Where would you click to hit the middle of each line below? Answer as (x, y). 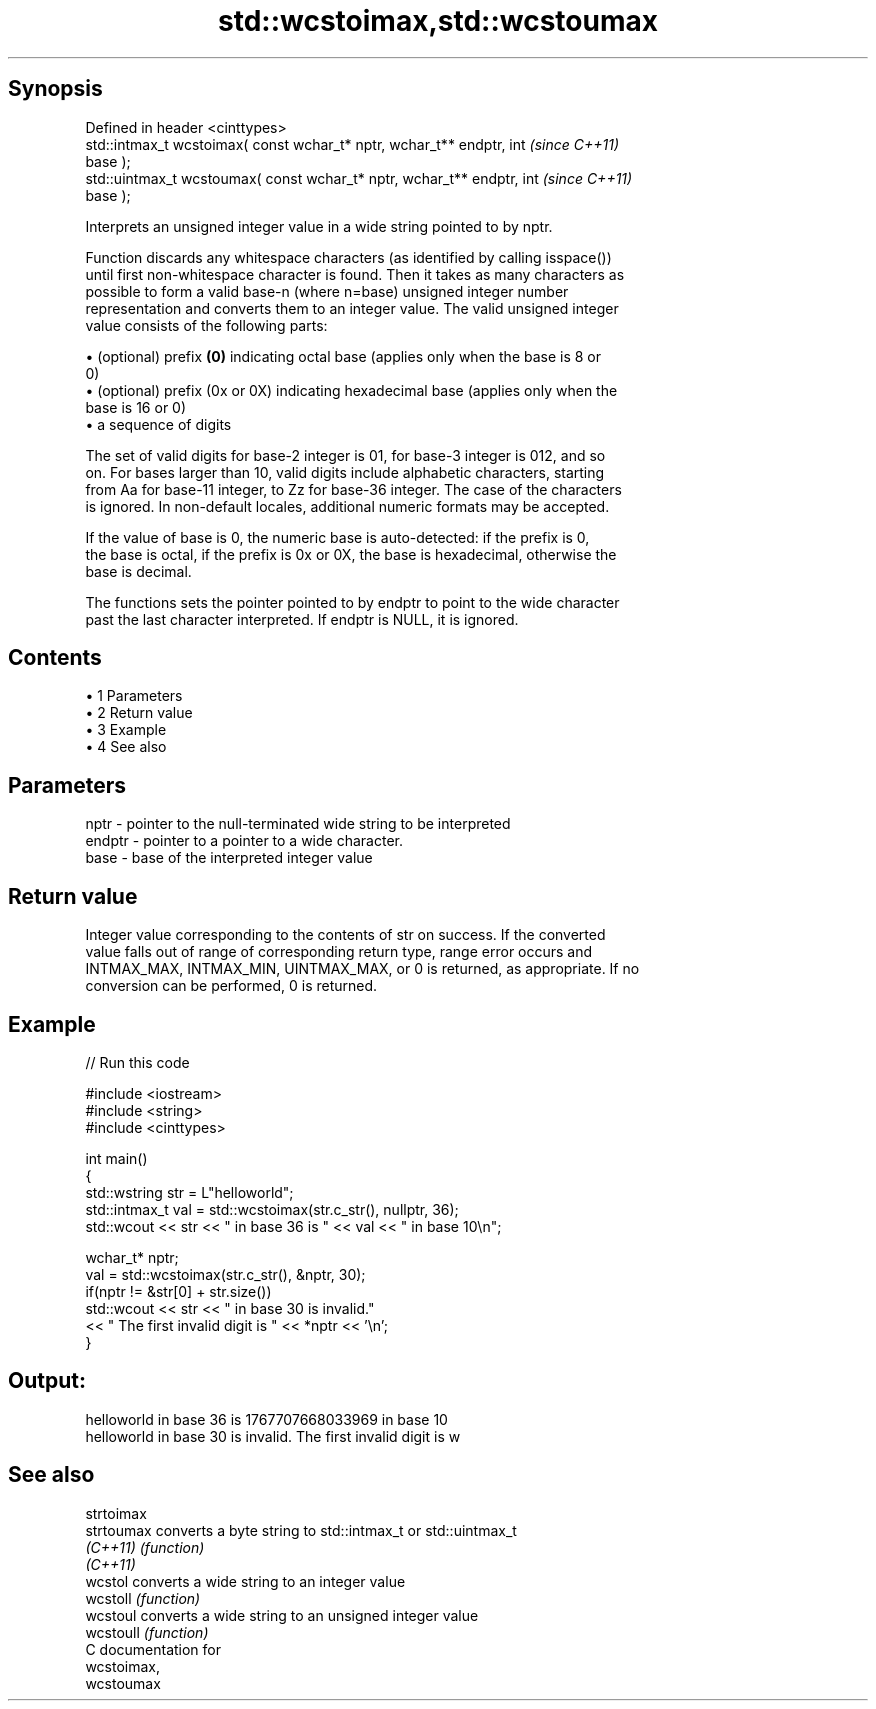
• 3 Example (126, 730)
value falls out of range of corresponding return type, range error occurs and (339, 952)
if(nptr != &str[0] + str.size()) (178, 1291)
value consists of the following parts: (206, 325)
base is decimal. (138, 571)
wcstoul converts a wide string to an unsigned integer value (282, 1615)
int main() (116, 1158)
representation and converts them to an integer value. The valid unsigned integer (352, 308)
